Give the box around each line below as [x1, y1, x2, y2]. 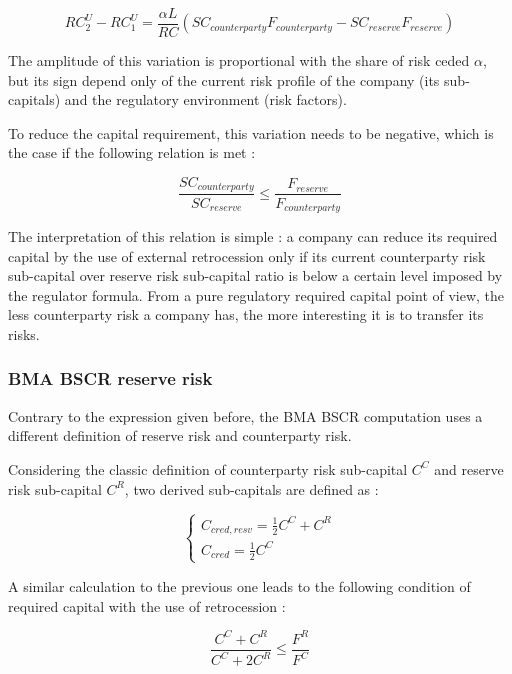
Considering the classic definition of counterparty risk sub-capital [8, 458, 408, 479]
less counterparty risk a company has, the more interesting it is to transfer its [8, 304, 484, 325]
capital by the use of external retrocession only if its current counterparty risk [8, 245, 486, 266]
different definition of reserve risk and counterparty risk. [8, 425, 352, 446]
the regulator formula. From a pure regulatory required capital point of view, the [8, 284, 505, 305]
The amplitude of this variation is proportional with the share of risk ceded [8, 50, 470, 71]
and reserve [434, 458, 504, 479]
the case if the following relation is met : [8, 142, 256, 163]
